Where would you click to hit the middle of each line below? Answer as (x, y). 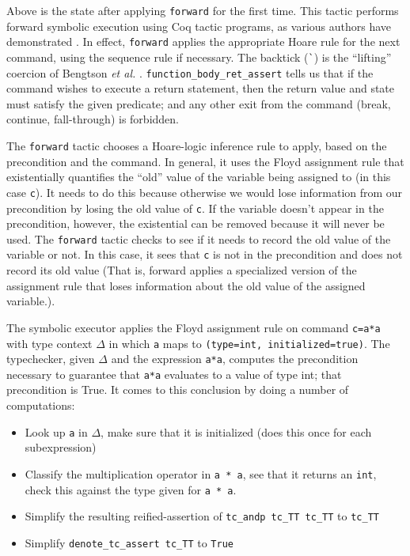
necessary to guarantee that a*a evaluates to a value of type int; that (174, 374)
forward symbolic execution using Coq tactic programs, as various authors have (199, 26)
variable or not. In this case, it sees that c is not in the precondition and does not (205, 254)
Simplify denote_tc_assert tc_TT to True (129, 542)
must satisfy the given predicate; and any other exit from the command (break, (199, 103)
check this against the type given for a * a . (131, 489)
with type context (49, 343)
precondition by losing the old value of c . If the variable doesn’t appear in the (195, 208)
